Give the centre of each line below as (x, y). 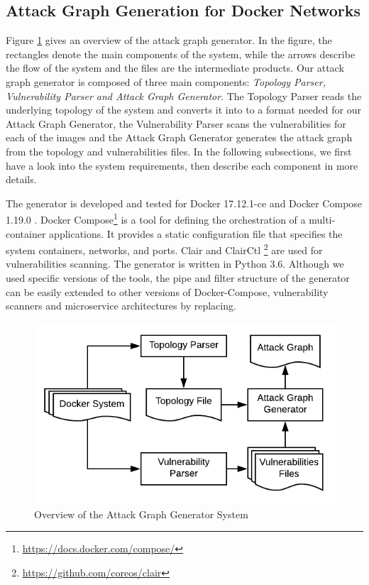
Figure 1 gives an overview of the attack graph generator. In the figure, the (169, 40)
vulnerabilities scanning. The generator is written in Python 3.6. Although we (175, 264)
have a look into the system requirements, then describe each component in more (182, 165)
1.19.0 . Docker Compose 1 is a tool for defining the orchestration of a (156, 218)
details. (21, 179)
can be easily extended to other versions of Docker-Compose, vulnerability (167, 291)
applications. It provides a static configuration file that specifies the (196, 233)
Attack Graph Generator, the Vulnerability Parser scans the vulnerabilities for (176, 123)
